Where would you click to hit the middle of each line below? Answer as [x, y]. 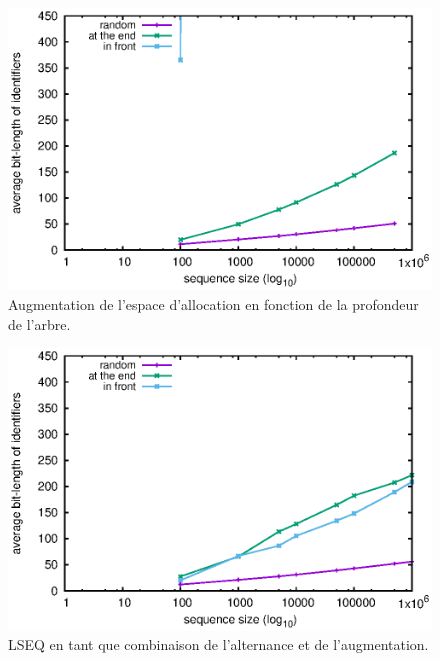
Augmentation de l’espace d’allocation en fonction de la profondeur [213, 303]
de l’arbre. [39, 323]
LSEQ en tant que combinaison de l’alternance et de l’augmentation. [218, 644]
